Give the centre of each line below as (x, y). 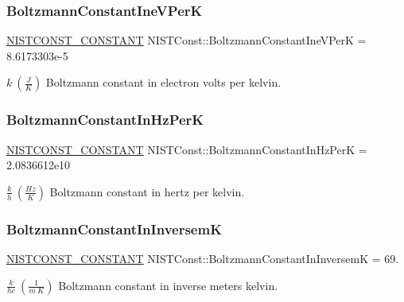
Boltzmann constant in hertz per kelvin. (147, 191)
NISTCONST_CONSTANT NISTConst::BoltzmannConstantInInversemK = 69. (203, 259)
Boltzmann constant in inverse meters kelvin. (168, 285)
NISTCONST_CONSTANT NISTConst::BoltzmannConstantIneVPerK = (186, 40)
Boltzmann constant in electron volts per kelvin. (163, 82)
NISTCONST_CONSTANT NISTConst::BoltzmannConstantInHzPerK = (187, 149)
